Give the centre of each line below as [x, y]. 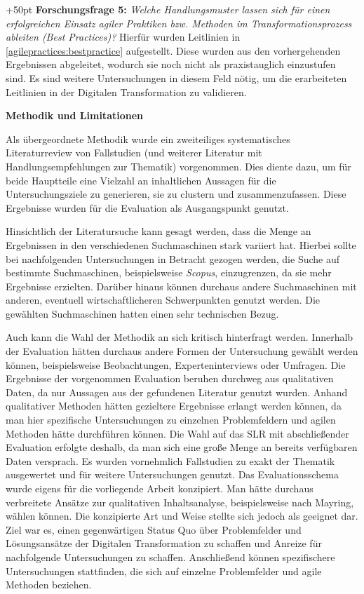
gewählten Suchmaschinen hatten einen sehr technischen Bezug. [142, 313]
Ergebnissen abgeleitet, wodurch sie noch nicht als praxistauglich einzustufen [171, 64]
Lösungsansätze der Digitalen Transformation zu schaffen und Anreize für [164, 543]
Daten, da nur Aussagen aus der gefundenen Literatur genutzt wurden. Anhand [177, 392]
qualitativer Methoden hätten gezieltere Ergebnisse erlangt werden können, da [174, 406]
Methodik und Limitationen [74, 115]
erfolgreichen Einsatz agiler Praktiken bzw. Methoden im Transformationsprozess [179, 23]
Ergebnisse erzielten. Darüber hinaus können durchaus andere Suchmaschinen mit [181, 286]
